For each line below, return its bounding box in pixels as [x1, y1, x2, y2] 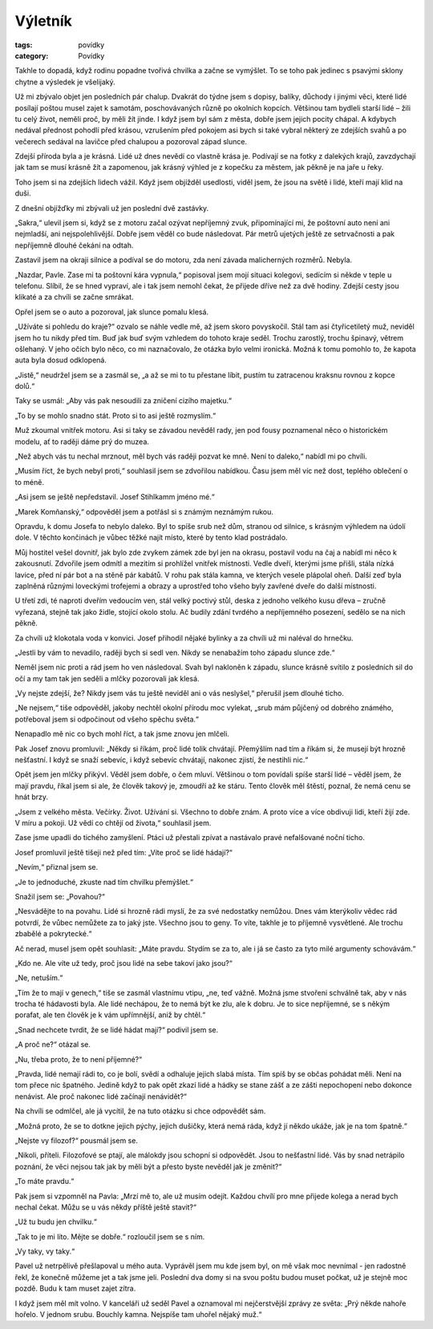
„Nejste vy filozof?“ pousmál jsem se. [14, 1135, 138, 1145]
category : [14, 50, 49, 60]
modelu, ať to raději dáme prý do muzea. [14, 437, 150, 446]
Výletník [14, 12, 72, 30]
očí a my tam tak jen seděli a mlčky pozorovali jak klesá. [14, 673, 200, 683]
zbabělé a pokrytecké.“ [14, 929, 92, 939]
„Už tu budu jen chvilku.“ [14, 1217, 98, 1226]
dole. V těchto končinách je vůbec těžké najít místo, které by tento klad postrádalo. [14, 533, 288, 543]
